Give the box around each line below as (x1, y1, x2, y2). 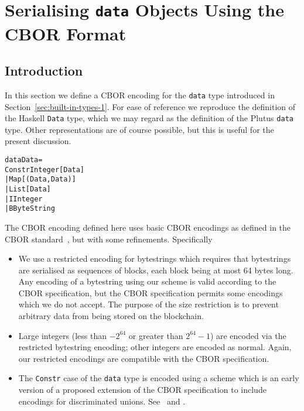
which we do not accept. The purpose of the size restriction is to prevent (18, 298, 279, 310)
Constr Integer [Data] (5, 165, 85, 174)
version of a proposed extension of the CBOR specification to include (18, 383, 267, 396)
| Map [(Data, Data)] (5, 175, 76, 184)
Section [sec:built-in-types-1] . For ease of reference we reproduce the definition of (5, 100, 296, 112)
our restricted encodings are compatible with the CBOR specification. (18, 352, 269, 364)
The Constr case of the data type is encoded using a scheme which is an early (18, 372, 299, 384)
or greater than (128, 329, 183, 341)
